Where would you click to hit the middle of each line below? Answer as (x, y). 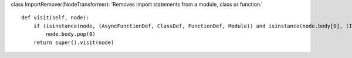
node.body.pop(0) (71, 34)
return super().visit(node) (74, 42)
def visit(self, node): (55, 18)
